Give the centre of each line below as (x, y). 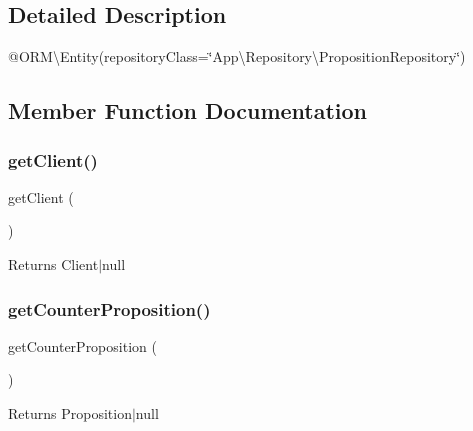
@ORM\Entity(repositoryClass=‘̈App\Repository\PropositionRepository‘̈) (237, 56)
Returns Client (53, 263)
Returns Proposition (70, 412)
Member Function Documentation (188, 110)
